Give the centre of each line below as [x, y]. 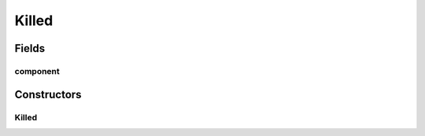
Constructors [48, 94]
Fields [30, 48]
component [37, 71]
